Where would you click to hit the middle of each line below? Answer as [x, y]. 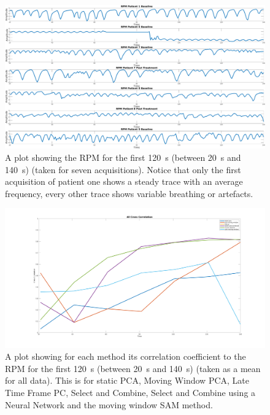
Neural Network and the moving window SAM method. [109, 404]
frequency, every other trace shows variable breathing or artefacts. [129, 193]
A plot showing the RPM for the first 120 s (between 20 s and [123, 157]
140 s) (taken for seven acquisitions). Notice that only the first [123, 169]
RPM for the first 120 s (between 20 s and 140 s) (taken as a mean [133, 368]
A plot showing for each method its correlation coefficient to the [125, 356]
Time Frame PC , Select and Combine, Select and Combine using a [130, 393]
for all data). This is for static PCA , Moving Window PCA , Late [127, 380]
